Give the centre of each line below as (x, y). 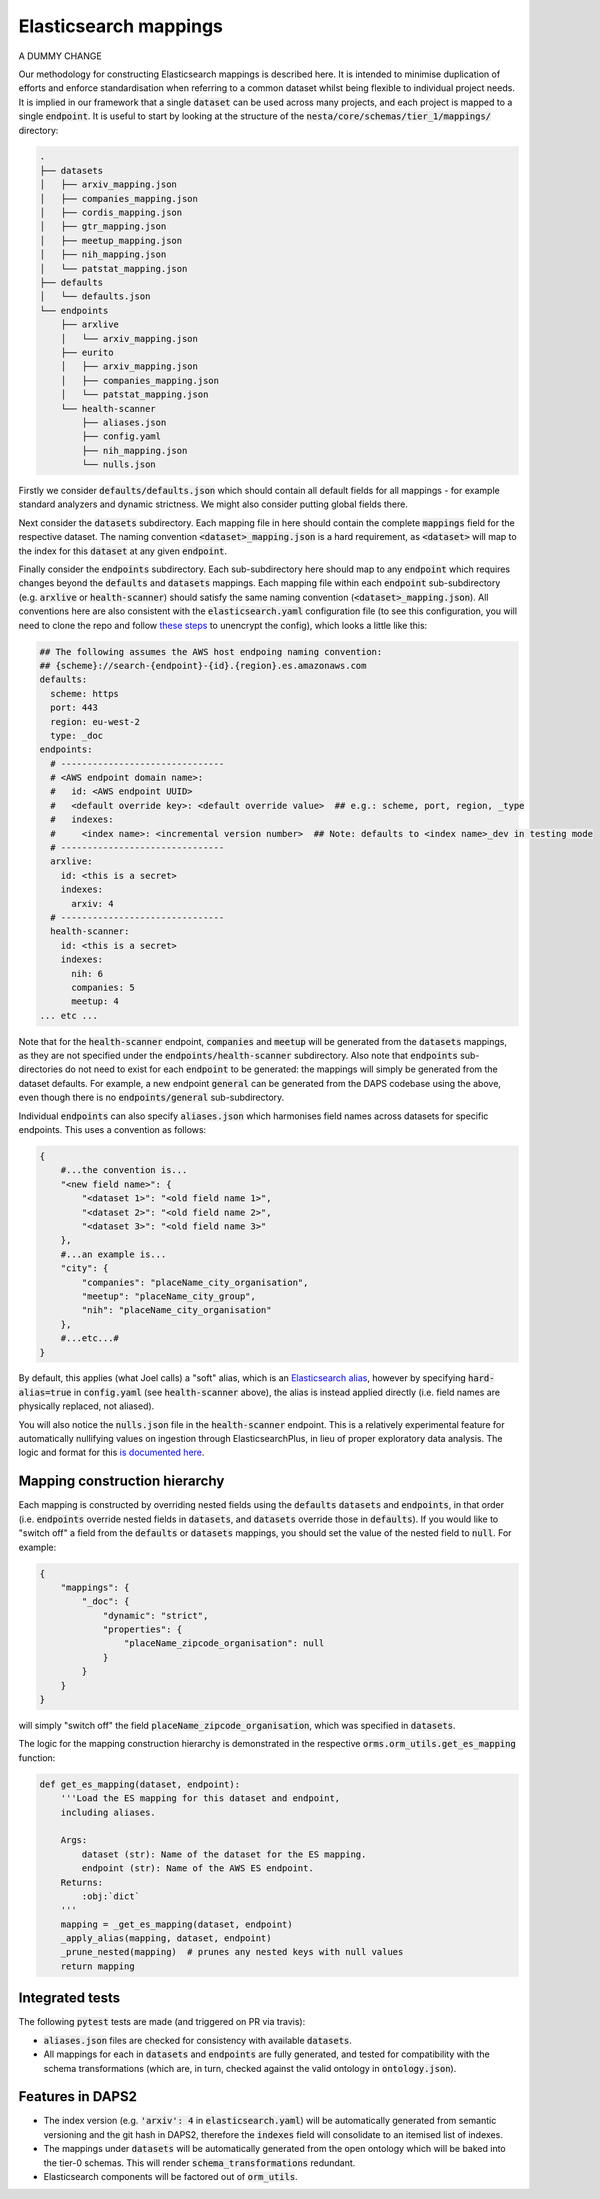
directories (41, 1069)
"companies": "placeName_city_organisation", (195, 1282)
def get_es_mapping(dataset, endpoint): (139, 1784)
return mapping (97, 1966)
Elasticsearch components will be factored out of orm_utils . (171, 2176)
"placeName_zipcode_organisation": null (224, 1643)
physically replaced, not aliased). (86, 1406)
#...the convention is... (124, 1170)
